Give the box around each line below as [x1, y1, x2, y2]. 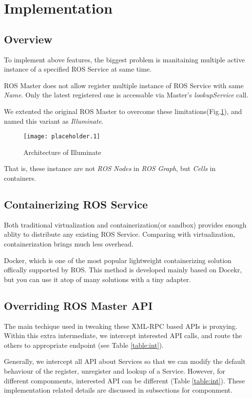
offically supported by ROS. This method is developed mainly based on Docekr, [4, 265, 242, 275]
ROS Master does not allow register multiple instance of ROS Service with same [4, 80, 244, 90]
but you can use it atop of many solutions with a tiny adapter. [4, 274, 191, 284]
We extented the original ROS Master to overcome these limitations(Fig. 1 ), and [4, 106, 242, 116]
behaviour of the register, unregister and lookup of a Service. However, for [4, 365, 225, 376]
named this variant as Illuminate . [4, 115, 104, 126]
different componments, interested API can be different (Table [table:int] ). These [4, 375, 245, 385]
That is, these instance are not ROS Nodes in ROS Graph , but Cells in [4, 163, 216, 173]
